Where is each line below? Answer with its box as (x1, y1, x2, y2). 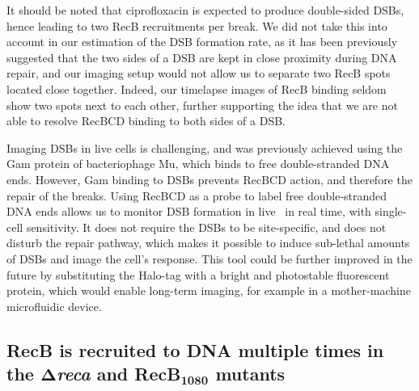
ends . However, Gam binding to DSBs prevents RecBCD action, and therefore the (6, 170, 413, 187)
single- (375, 203, 407, 220)
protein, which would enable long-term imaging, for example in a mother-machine (6, 282, 411, 299)
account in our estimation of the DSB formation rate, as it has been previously (6, 33, 398, 50)
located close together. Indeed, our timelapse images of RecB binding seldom (6, 80, 387, 97)
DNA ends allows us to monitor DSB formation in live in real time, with (6, 203, 371, 220)
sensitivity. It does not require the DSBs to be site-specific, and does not (26, 218, 387, 235)
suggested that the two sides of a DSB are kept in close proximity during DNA (6, 48, 397, 65)
